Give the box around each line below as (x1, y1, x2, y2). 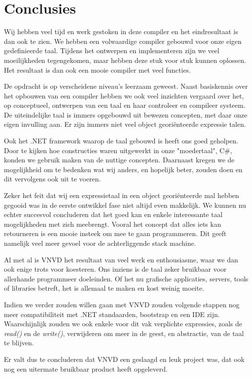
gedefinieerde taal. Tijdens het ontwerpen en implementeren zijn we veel (4, 45, 220, 56)
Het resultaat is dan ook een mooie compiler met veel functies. (4, 64, 191, 75)
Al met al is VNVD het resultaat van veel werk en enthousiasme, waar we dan (4, 254, 238, 264)
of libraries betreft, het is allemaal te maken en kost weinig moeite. (4, 283, 204, 293)
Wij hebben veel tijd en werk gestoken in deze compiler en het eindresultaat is (4, 26, 238, 37)
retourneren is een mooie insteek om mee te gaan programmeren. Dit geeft (4, 228, 227, 238)
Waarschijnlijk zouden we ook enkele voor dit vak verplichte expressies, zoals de (4, 318, 242, 329)
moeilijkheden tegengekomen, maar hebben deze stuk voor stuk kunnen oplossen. (4, 55, 246, 65)
